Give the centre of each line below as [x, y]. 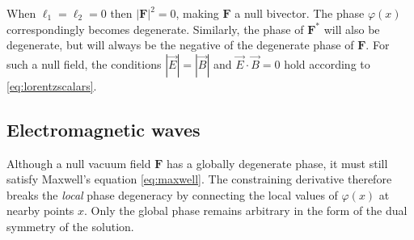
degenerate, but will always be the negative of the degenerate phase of [180, 45]
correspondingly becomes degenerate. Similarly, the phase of [155, 29]
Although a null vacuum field [79, 163]
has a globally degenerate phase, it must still [277, 163]
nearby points [40, 211]
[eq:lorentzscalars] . [52, 85]
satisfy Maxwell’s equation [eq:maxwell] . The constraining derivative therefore [199, 179]
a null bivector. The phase [300, 13]
